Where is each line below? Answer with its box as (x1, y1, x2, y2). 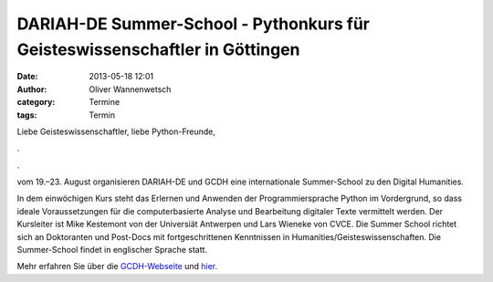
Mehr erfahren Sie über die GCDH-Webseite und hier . (16, 261, 218, 272)
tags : (16, 110, 37, 120)
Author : (16, 83, 47, 95)
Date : (16, 71, 38, 82)
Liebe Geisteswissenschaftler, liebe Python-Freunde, (16, 126, 216, 137)
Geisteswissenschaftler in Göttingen (16, 39, 300, 59)
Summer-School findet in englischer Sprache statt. (16, 245, 208, 256)
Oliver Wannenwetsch (89, 83, 172, 95)
